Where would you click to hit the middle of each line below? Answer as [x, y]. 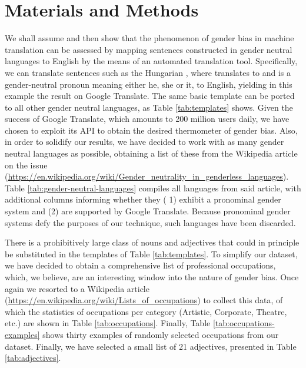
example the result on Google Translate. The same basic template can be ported [150, 96]
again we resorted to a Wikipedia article [77, 288]
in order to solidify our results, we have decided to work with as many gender [144, 142]
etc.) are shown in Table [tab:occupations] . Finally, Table [108, 323]
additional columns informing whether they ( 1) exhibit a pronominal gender [143, 199]
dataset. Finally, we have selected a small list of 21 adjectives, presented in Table [151, 346]
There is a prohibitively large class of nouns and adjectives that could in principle [152, 242]
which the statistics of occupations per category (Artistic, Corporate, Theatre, [146, 311]
